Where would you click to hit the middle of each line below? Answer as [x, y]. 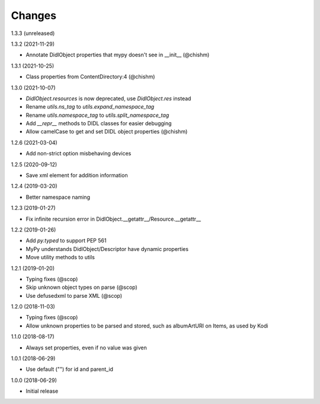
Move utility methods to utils [60, 257]
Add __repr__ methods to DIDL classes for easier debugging [99, 123]
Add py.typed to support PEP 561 [66, 241]
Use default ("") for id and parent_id [70, 369]
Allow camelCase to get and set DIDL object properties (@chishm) [107, 132]
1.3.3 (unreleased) [33, 33]
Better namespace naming [58, 197]
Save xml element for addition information [77, 176]
